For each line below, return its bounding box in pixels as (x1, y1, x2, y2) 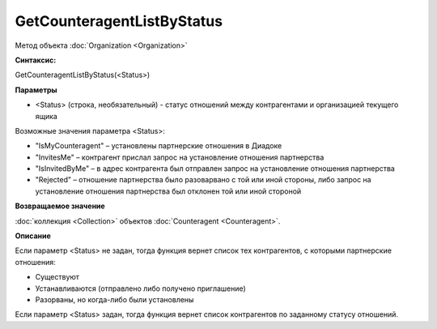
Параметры (15, 85, 57, 95)
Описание (15, 231, 52, 241)
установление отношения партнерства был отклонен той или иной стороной (35, 186, 302, 196)
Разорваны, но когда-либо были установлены (35, 294, 194, 304)
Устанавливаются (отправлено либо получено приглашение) (35, 284, 246, 293)
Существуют (35, 272, 80, 282)
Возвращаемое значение (15, 201, 105, 211)
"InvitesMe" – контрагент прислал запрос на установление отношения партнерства (35, 152, 325, 162)
